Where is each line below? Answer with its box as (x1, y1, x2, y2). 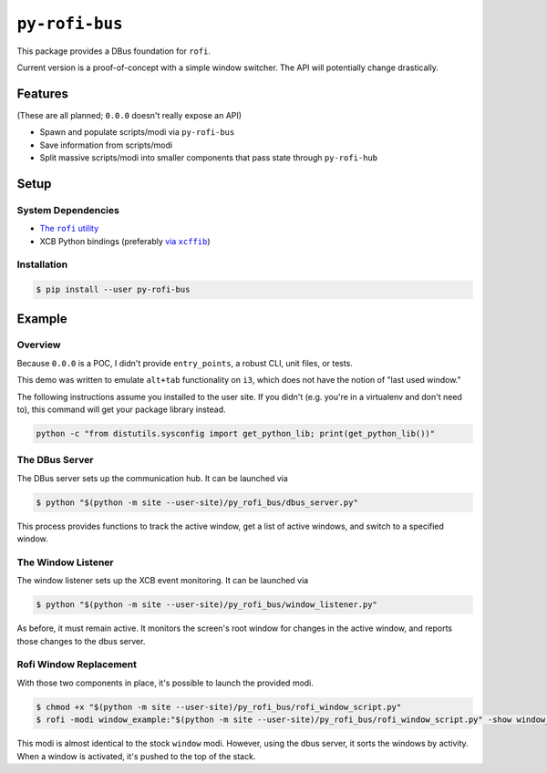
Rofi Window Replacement (16, 658, 137, 671)
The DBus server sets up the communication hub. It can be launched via (16, 472, 289, 483)
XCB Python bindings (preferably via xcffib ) (39, 235, 211, 246)
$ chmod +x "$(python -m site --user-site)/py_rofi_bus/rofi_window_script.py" (36, 702, 402, 712)
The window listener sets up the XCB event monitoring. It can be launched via (16, 575, 309, 586)
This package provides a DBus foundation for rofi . (16, 46, 212, 57)
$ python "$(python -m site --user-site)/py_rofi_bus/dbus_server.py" (36, 497, 359, 508)
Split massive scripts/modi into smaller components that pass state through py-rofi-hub (39, 152, 378, 163)
